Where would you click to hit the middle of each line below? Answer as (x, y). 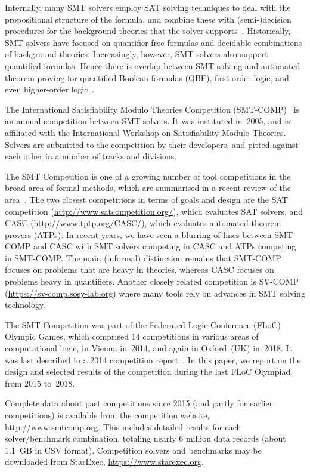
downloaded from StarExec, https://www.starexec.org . (104, 462)
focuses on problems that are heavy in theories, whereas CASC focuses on (139, 269)
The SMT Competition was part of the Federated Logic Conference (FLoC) (143, 324)
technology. (25, 305)
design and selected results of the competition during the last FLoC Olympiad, (149, 371)
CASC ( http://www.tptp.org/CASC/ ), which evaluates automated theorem (143, 223)
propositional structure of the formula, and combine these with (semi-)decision (148, 19)
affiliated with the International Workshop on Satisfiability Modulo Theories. (145, 132)
